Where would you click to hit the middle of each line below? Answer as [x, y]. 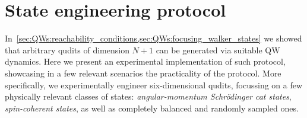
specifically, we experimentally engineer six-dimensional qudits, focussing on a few [154, 84]
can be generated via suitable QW [218, 50]
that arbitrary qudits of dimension [67, 50]
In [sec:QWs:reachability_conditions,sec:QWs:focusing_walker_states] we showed [153, 38]
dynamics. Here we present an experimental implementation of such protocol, [145, 61]
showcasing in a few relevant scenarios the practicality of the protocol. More [143, 73]
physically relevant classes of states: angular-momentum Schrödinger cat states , [148, 96]
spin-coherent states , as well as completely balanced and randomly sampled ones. [152, 108]
